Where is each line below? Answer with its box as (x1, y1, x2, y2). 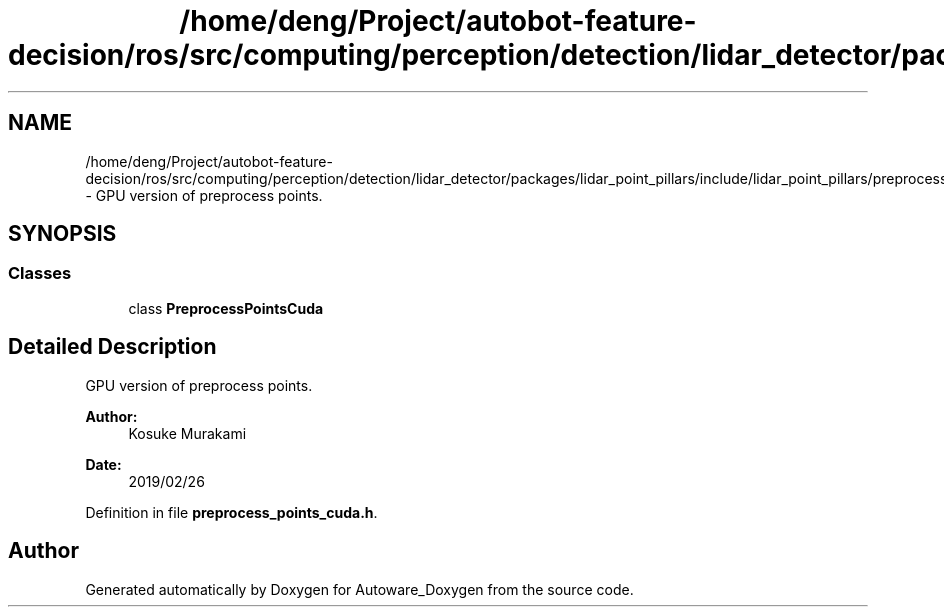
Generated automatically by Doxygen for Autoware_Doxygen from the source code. (85, 580, 634, 598)
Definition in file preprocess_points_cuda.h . (85, 503, 378, 521)
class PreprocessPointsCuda (128, 299, 324, 317)
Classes (8, 263, 72, 284)
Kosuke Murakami (128, 424, 247, 442)
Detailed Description (8, 334, 217, 360)
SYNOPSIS (8, 221, 117, 247)
